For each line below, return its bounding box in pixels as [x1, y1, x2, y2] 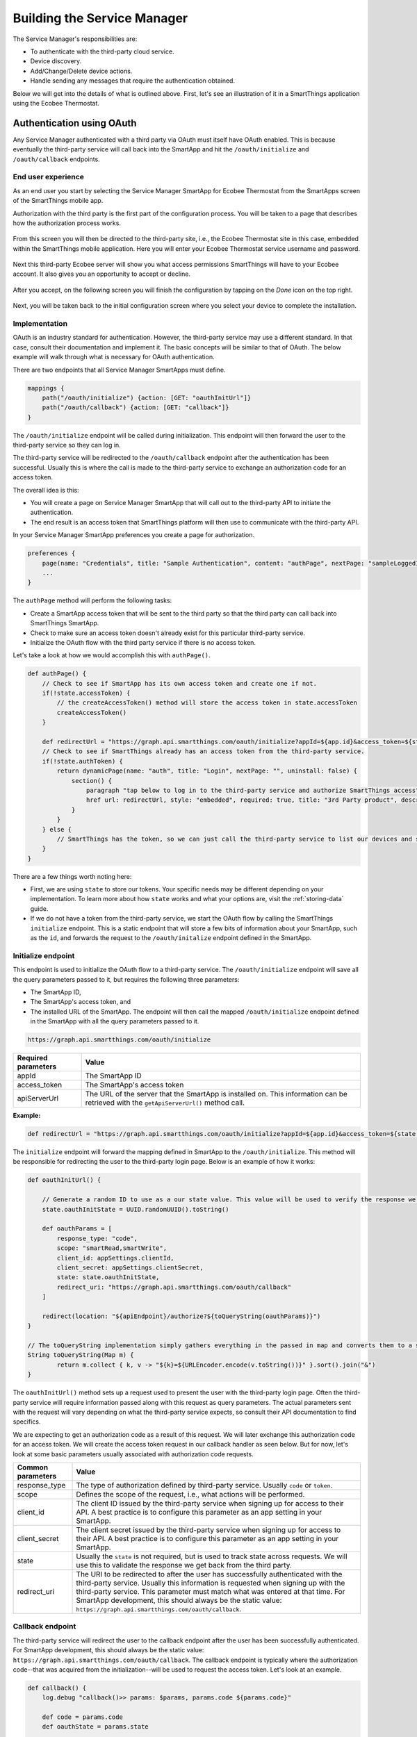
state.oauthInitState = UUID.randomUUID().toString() [42, 1205, 229, 1213]
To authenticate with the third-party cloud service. [30, 47, 174, 56]
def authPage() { [27, 670, 87, 677]
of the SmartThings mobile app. [13, 197, 104, 205]
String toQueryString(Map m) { [27, 1351, 135, 1359]
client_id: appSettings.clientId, [56, 1254, 174, 1262]
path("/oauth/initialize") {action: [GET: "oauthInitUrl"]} [42, 393, 252, 402]
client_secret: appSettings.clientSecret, [56, 1263, 204, 1271]
